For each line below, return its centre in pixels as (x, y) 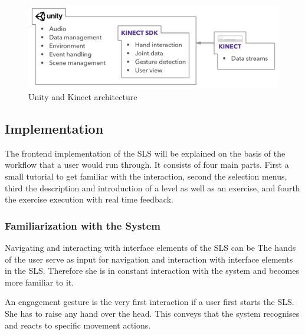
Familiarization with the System (83, 225)
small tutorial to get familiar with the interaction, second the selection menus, (146, 176)
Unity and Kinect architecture (83, 97)
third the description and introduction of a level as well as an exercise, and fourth (152, 188)
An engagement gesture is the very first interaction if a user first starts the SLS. (150, 302)
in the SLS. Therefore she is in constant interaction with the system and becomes (152, 271)
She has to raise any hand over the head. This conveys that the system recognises (152, 313)
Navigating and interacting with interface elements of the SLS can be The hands (150, 248)
